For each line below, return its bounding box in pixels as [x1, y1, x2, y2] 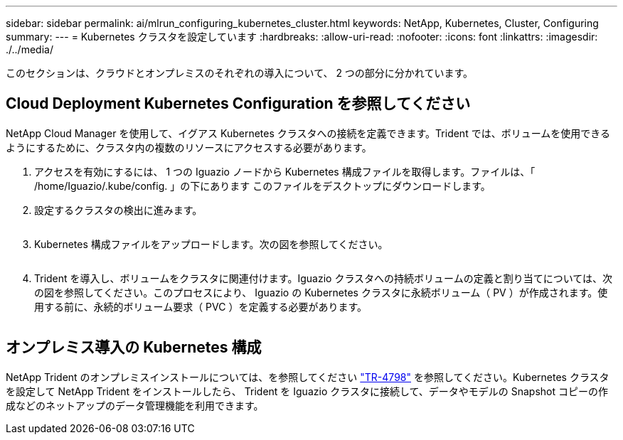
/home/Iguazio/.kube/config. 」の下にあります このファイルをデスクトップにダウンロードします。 [34, 179, 491, 192]
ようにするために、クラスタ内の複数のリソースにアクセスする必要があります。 [6, 141, 372, 154]
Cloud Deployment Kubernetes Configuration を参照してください [6, 95, 471, 113]
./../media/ [6, 43, 53, 55]
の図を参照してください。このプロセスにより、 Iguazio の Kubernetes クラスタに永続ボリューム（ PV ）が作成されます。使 [34, 286, 608, 299]
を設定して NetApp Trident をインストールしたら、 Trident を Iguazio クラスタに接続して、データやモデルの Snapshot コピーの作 [6, 385, 609, 397]
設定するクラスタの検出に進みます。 [34, 203, 203, 216]
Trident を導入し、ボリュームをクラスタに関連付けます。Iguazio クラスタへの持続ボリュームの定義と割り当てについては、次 [34, 272, 613, 284]
